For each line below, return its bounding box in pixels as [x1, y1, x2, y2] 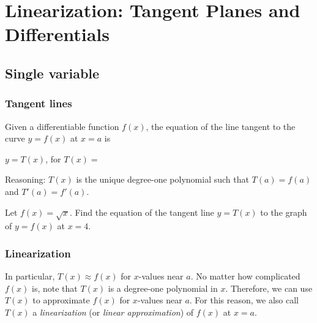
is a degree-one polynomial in [108, 281, 218, 294]
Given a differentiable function [5, 120, 119, 132]
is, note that [32, 281, 78, 294]
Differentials [5, 21, 110, 47]
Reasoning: [5, 173, 46, 186]
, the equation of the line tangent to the [146, 120, 296, 132]
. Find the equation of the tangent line [69, 205, 214, 218]
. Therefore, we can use [225, 281, 313, 294]
